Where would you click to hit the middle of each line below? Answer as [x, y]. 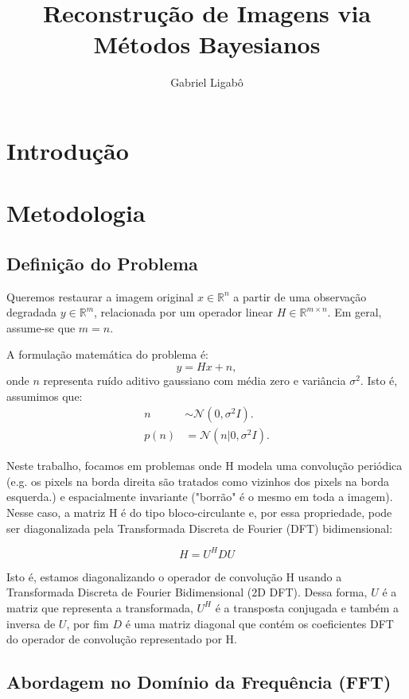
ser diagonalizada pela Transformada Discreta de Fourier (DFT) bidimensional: [200, 528]
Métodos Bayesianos [207, 44]
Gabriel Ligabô [207, 82]
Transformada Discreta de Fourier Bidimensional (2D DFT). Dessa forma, [187, 592]
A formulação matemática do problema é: [108, 354]
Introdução [68, 150]
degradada [32, 312]
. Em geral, [354, 312]
